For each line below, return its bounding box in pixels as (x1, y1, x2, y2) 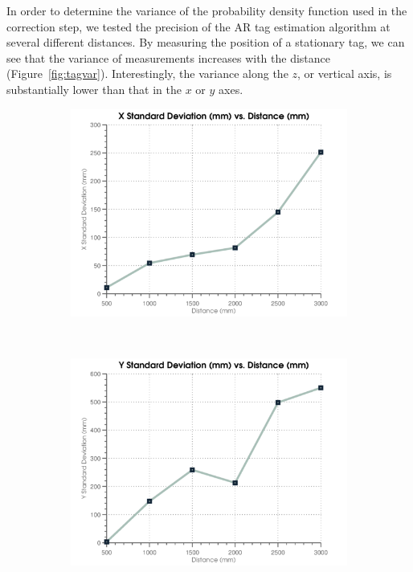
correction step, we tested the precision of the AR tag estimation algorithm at (6, 18, 391, 35)
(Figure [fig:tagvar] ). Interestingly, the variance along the (6, 65, 288, 82)
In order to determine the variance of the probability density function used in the (6, 2, 407, 18)
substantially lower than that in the (6, 80, 182, 97)
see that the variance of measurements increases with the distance (6, 49, 331, 66)
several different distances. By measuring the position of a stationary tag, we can (6, 34, 405, 51)
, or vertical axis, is (297, 65, 392, 82)
